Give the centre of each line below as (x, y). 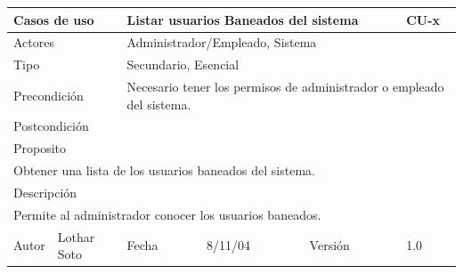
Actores (34, 42)
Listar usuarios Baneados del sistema (243, 19)
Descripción (45, 192)
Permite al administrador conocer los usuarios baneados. (167, 214)
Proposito (40, 148)
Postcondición (51, 126)
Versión (329, 245)
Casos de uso (54, 19)
